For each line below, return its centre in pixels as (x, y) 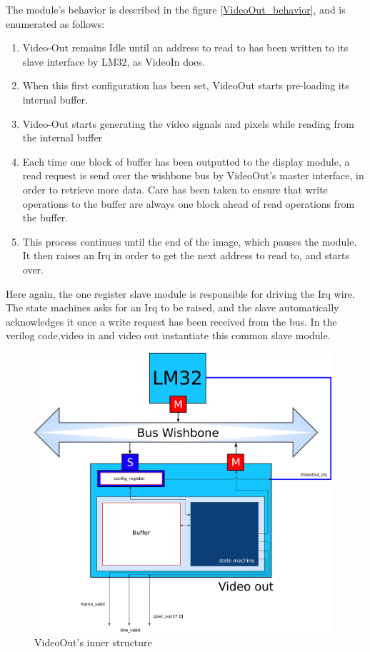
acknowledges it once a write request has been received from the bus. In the (171, 321)
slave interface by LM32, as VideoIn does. (114, 61)
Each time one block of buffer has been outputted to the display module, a (186, 161)
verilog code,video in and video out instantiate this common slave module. (168, 335)
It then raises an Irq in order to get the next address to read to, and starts (186, 255)
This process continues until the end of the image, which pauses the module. (190, 241)
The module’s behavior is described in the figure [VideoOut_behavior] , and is (176, 9)
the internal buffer (62, 137)
